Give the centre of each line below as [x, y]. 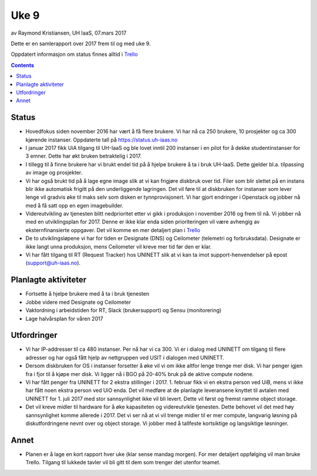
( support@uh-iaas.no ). [53, 263]
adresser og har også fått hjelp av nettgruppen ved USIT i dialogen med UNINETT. [125, 357]
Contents [23, 65]
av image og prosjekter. [54, 173]
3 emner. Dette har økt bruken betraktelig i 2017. [84, 156]
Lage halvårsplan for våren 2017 [64, 319]
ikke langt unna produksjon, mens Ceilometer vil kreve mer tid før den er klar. [119, 246]
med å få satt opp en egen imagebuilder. [74, 205]
